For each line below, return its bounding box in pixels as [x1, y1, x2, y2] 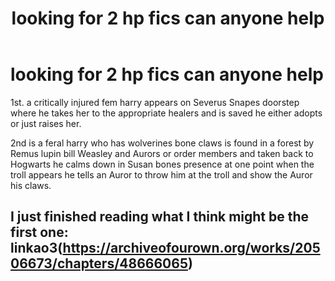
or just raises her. [10, 117, 82, 129]
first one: [10, 224, 69, 241]
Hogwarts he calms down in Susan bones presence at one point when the [10, 158, 315, 170]
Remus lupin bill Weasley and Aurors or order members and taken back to [10, 147, 314, 159]
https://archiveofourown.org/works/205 [62, 240, 321, 257]
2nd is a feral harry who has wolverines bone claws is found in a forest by [10, 137, 315, 149]
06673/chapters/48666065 [10, 255, 188, 272]
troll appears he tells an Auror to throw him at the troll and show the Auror [10, 168, 313, 181]
